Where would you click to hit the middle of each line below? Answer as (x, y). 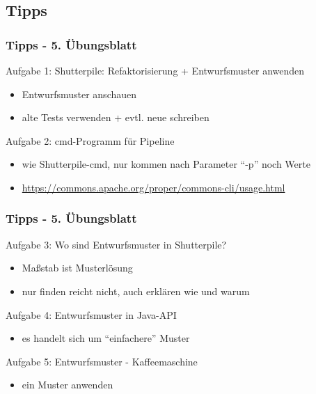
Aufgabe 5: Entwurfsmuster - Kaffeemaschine (102, 361)
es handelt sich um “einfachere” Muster (106, 338)
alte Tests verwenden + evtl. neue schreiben (116, 117)
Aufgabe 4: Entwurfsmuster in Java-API (91, 314)
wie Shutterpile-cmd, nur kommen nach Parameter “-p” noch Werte (166, 164)
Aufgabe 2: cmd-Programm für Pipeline (90, 140)
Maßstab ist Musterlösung (77, 268)
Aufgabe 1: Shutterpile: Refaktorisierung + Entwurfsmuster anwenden (155, 70)
